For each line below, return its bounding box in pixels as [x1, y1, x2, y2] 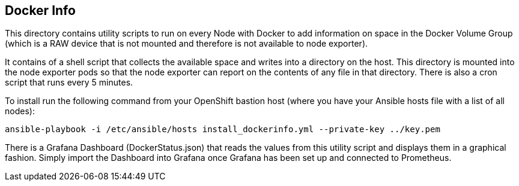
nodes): [5, 106, 35, 117]
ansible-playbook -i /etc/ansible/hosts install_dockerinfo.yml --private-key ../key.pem [5, 124, 440, 135]
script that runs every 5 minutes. [5, 77, 133, 88]
